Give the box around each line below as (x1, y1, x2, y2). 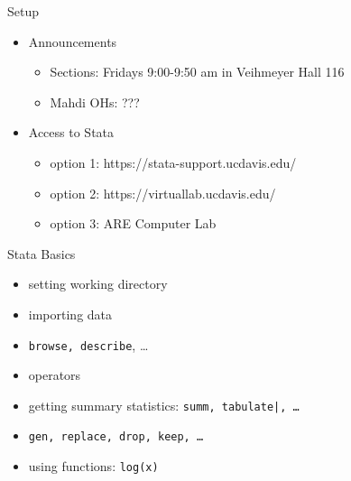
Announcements (28, 32, 117, 51)
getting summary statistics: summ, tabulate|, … (28, 395, 300, 414)
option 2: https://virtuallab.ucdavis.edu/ (50, 183, 276, 202)
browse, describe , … (28, 335, 149, 354)
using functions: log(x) (28, 457, 159, 476)
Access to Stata (28, 123, 115, 142)
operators (28, 365, 81, 384)
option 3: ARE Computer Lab (50, 214, 217, 233)
